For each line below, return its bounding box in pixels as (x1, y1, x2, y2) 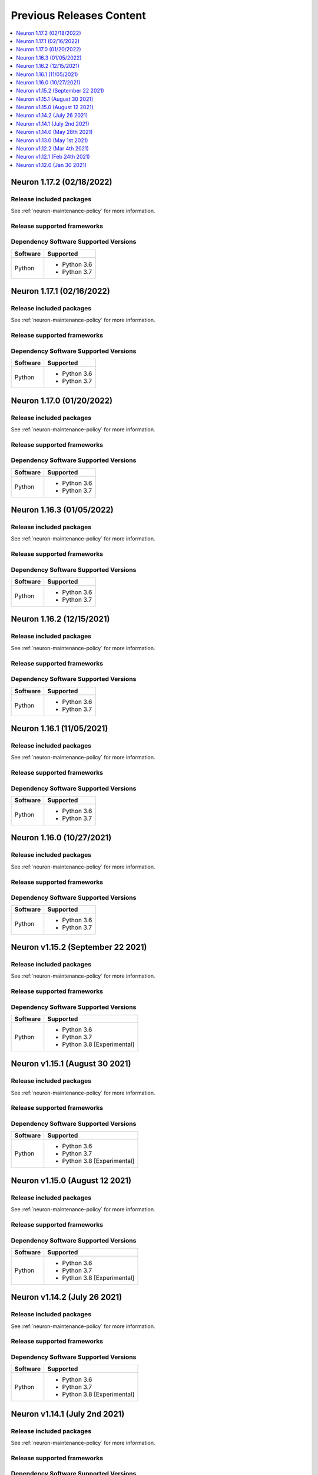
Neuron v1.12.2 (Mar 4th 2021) (16, 145, 90, 152)
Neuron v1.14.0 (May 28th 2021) (16, 129, 93, 136)
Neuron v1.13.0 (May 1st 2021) (16, 136, 88, 144)
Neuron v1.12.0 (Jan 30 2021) (16, 161, 87, 168)
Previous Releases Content (11, 9, 147, 22)
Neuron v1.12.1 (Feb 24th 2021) (16, 153, 91, 160)
